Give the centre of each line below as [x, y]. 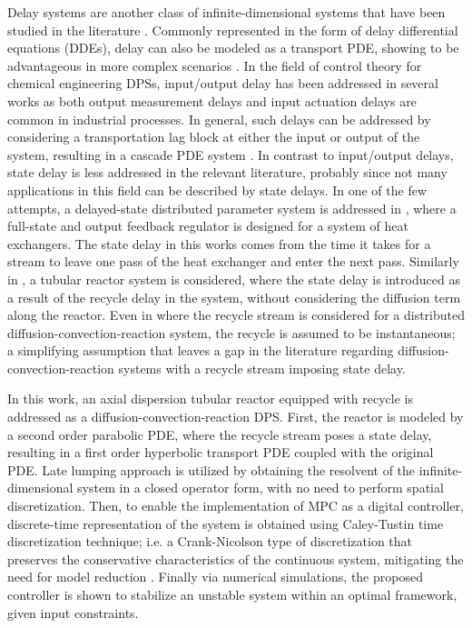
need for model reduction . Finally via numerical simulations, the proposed [215, 577]
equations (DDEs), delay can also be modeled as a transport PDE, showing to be [233, 48]
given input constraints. [73, 612]
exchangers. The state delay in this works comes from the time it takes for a [219, 243]
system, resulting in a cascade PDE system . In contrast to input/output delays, [231, 154]
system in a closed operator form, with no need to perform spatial [261, 488]
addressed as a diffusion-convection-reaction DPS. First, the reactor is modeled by [236, 417]
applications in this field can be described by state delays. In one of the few [217, 189]
